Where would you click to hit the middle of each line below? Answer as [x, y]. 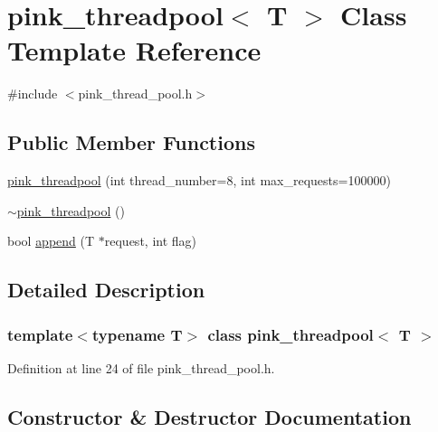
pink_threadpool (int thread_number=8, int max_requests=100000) [199, 180]
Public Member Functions [131, 142]
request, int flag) [150, 241]
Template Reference [134, 50]
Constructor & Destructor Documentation [209, 416]
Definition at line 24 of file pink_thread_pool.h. [141, 367]
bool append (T [51, 241]
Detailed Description [106, 290]
